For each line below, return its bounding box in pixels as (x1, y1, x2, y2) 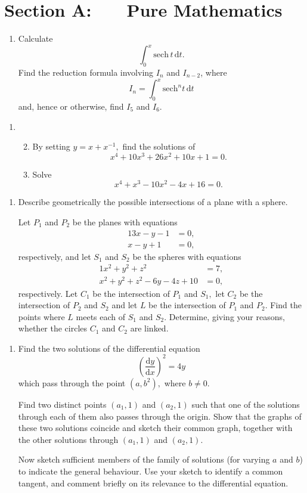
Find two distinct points (18, 398, 107, 410)
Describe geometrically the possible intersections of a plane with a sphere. (18, 196, 288, 208)
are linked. (130, 322, 169, 334)
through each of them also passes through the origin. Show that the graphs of (18, 410, 302, 422)
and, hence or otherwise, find (18, 100, 124, 112)
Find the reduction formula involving (18, 66, 154, 79)
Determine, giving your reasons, (169, 310, 285, 323)
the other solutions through (18, 433, 119, 445)
